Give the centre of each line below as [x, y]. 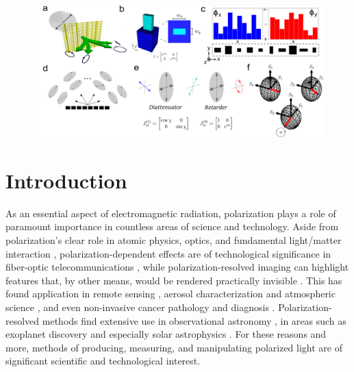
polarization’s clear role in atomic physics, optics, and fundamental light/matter [174, 240]
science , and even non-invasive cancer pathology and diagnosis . [140, 307]
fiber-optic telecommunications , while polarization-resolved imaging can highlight [177, 267]
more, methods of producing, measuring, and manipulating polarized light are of [174, 347]
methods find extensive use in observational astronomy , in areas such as [194, 320]
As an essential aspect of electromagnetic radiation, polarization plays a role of [171, 213]
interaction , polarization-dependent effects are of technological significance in [168, 253]
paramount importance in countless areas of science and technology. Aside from [172, 226]
